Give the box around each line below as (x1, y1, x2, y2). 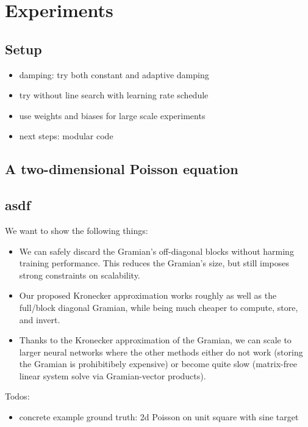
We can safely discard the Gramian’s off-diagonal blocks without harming (19, 244, 294, 257)
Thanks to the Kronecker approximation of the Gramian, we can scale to (19, 334, 292, 346)
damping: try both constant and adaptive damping (19, 68, 209, 81)
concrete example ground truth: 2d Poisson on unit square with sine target (19, 411, 299, 423)
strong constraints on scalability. (19, 268, 140, 281)
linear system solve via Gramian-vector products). (19, 369, 206, 382)
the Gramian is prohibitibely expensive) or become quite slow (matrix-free (19, 357, 297, 370)
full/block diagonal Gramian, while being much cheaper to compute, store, (19, 301, 298, 313)
